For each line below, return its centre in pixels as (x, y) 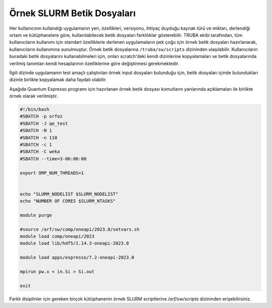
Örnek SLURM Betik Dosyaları (73, 13)
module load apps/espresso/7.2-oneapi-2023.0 (77, 258)
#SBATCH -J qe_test (44, 123)
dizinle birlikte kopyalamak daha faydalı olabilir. (58, 80)
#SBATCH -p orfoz (41, 116)
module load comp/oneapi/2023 (57, 236)
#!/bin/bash (35, 109)
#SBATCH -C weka (40, 152)
